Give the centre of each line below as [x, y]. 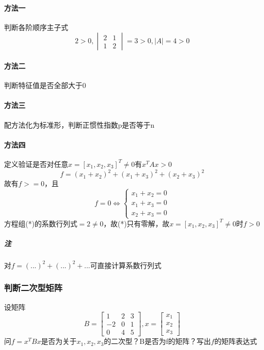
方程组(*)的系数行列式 [41, 223]
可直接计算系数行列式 [126, 265]
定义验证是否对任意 [36, 164]
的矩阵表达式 [236, 341]
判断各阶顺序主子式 [36, 27]
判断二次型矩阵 [33, 288]
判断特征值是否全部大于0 [45, 85]
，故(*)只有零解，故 [137, 223]
